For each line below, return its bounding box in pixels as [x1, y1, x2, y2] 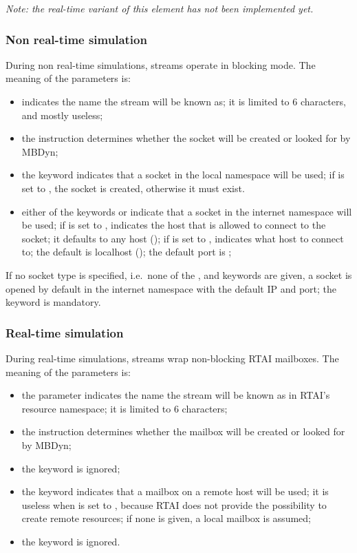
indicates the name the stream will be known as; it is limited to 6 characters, [21, 94, 346, 108]
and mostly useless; [21, 107, 103, 122]
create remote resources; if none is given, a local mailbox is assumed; [21, 511, 311, 525]
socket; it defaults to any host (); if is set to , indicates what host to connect [21, 231, 344, 245]
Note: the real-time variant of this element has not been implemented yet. [6, 1, 314, 15]
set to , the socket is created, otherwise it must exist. [21, 180, 245, 195]
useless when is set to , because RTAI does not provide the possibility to [21, 497, 327, 512]
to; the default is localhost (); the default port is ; [21, 244, 232, 259]
